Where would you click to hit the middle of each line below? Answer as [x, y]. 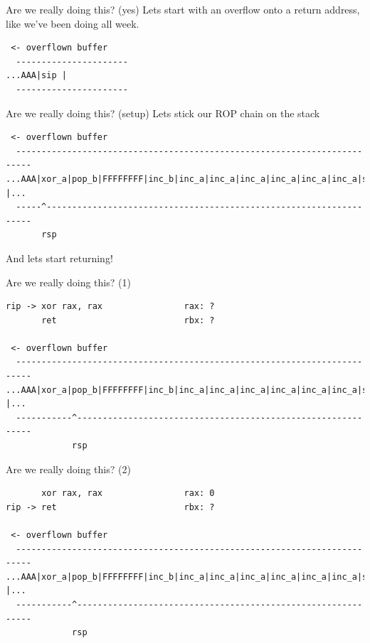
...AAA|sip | [36, 76]
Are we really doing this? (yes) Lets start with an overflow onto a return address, [183, 9]
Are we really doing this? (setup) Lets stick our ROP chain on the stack [163, 113]
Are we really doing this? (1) [68, 282]
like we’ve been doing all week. [73, 23]
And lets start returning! [59, 258]
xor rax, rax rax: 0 [128, 493]
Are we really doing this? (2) [68, 469]
